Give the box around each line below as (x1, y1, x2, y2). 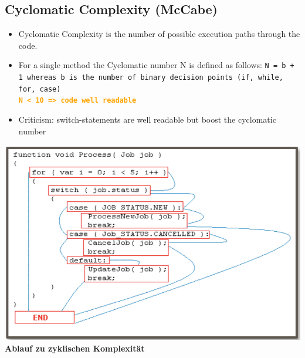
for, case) (18, 85, 61, 93)
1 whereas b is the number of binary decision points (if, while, (18, 73, 283, 82)
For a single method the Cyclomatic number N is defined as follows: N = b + (18, 59, 294, 71)
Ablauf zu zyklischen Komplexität (5, 342, 145, 354)
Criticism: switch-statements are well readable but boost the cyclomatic (18, 113, 276, 126)
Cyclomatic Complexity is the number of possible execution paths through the (18, 28, 300, 40)
